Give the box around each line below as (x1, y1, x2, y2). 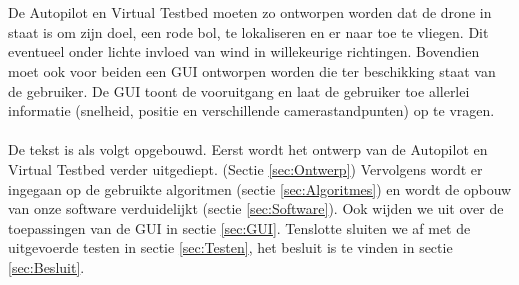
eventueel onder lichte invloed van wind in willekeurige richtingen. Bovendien (8, 41, 480, 62)
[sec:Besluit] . (8, 256, 85, 277)
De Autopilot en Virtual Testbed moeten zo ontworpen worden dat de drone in (8, 2, 492, 23)
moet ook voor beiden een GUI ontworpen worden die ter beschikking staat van (8, 60, 496, 81)
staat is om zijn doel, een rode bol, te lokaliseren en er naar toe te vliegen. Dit (8, 21, 489, 42)
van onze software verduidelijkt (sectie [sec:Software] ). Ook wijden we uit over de (8, 198, 504, 219)
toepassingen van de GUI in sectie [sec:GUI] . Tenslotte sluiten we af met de (8, 217, 471, 238)
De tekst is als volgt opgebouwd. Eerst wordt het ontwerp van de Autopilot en (8, 139, 488, 160)
